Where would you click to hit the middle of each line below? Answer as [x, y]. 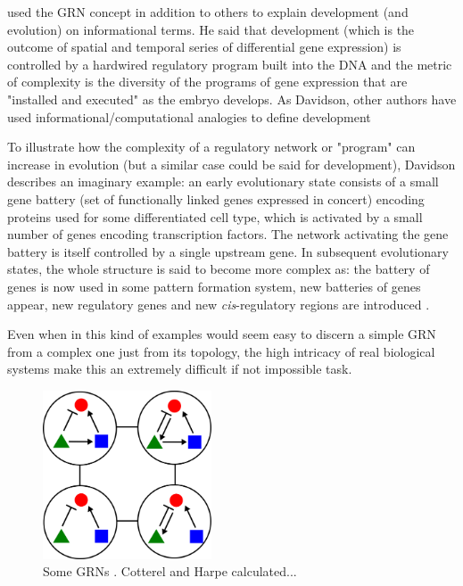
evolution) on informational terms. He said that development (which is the [211, 29]
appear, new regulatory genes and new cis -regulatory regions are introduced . [219, 304]
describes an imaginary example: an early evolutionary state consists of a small [223, 182]
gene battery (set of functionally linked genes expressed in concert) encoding [216, 198]
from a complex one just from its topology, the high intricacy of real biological [221, 351]
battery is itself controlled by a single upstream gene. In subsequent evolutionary [228, 251]
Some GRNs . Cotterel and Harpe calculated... [170, 571]
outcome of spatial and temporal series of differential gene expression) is [204, 47]
